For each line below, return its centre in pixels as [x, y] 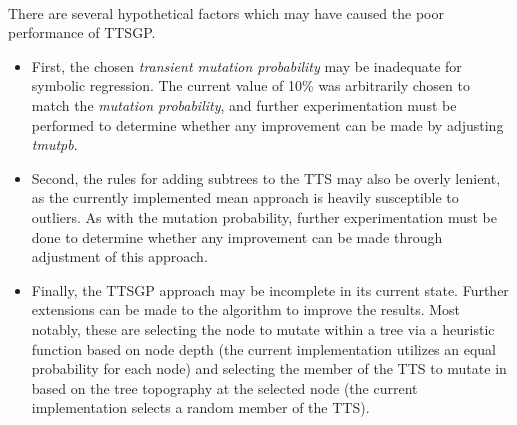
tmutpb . [54, 144]
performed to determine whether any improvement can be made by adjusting [267, 124]
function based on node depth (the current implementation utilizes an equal [264, 348]
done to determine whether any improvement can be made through [237, 236]
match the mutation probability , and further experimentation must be [244, 104]
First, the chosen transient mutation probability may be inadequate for [246, 65]
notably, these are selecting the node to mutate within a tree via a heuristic [263, 328]
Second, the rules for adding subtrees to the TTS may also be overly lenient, [266, 177]
